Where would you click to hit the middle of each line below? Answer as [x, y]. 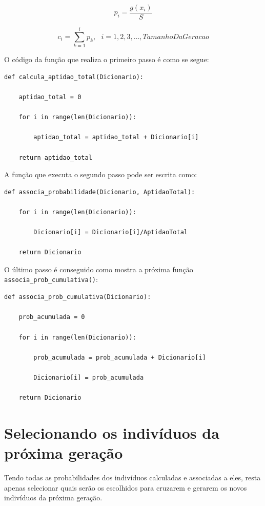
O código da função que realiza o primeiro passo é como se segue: [107, 59]
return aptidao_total [55, 157]
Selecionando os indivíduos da [112, 432]
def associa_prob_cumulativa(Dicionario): [78, 297]
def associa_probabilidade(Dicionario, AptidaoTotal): [100, 192]
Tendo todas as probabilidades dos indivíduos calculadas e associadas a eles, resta [132, 477]
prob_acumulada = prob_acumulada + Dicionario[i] [120, 357]
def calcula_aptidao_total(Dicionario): [74, 77]
